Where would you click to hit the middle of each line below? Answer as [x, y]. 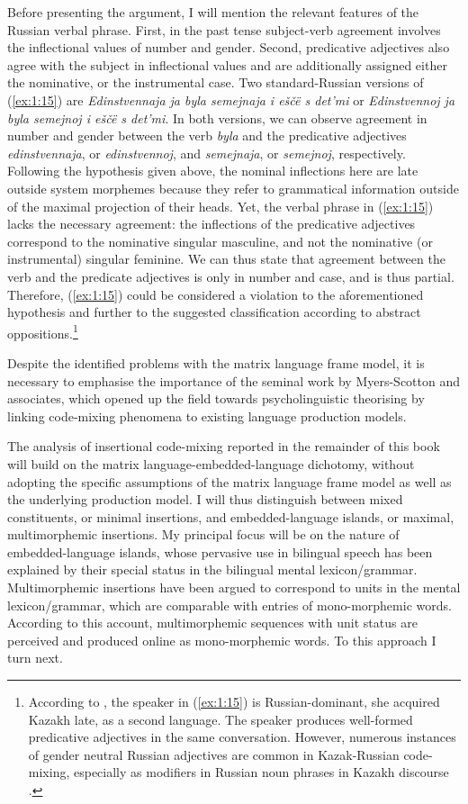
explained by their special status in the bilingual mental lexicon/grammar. [212, 569]
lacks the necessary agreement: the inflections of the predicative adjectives [211, 224]
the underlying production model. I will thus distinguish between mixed [205, 499]
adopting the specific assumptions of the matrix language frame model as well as [229, 481]
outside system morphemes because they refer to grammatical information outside [233, 188]
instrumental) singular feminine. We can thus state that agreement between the [226, 259]
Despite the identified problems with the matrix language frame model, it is [216, 362]
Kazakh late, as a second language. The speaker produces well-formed [220, 719]
